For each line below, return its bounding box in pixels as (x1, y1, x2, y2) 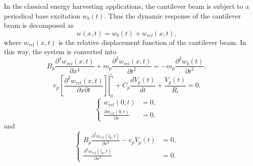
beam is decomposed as (4, 20, 74, 30)
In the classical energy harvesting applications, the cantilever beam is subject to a (4, 1, 249, 11)
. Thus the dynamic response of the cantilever (104, 10, 241, 21)
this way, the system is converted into (4, 46, 117, 57)
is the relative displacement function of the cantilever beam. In (58, 37, 247, 47)
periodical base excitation (4, 10, 81, 21)
